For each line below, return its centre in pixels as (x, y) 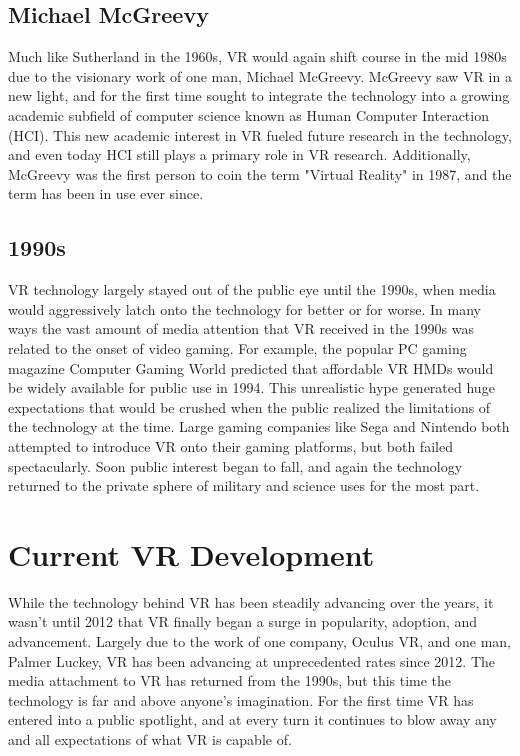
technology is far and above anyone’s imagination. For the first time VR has (241, 699)
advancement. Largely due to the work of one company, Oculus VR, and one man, (259, 641)
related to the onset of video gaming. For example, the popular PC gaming (237, 347)
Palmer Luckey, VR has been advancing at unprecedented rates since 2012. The (252, 660)
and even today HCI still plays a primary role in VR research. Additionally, (239, 154)
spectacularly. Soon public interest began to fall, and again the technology (235, 465)
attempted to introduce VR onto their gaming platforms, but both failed (230, 445)
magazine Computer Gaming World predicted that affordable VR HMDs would (251, 367)
